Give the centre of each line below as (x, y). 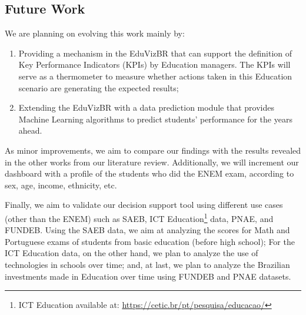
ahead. (30, 130)
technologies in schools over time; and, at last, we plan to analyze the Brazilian (147, 264)
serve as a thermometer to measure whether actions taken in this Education (155, 76)
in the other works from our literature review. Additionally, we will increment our (152, 162)
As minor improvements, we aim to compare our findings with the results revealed (153, 150)
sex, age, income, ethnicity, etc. (61, 185)
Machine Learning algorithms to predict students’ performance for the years (155, 119)
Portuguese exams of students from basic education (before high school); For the (150, 241)
